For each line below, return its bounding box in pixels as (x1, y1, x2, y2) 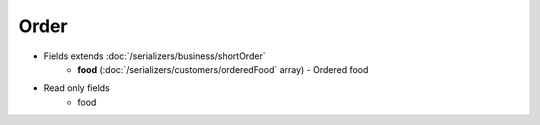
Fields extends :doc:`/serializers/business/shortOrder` (43, 50, 266, 62)
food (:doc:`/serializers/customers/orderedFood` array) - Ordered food (77, 63, 369, 75)
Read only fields (43, 82, 110, 94)
